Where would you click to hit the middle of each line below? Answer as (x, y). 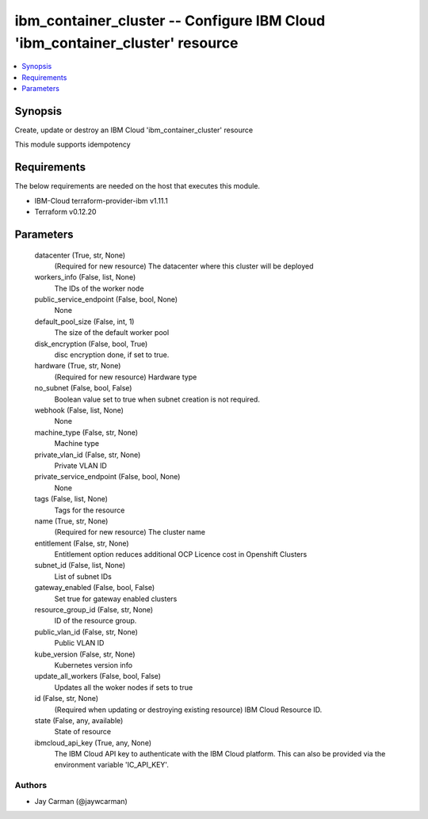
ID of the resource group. (96, 621)
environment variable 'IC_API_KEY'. (112, 765)
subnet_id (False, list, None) (80, 566)
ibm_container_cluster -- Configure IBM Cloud (170, 21)
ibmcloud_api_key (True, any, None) (93, 743)
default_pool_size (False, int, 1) (84, 322)
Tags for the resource (90, 510)
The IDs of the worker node (99, 288)
